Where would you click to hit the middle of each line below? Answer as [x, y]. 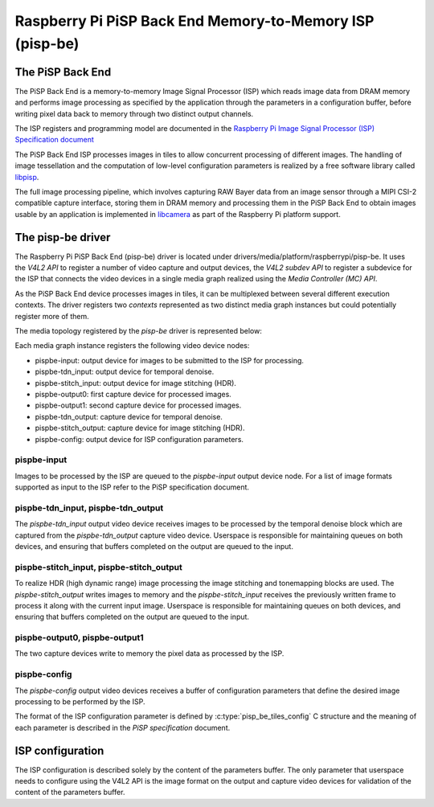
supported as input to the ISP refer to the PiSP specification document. [132, 487]
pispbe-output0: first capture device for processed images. [133, 394]
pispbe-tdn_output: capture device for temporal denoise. [129, 416]
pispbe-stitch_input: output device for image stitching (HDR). [136, 383]
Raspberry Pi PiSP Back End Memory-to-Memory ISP [194, 21]
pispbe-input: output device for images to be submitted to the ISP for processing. [170, 360]
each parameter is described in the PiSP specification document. [123, 727]
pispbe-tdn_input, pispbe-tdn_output [89, 508]
